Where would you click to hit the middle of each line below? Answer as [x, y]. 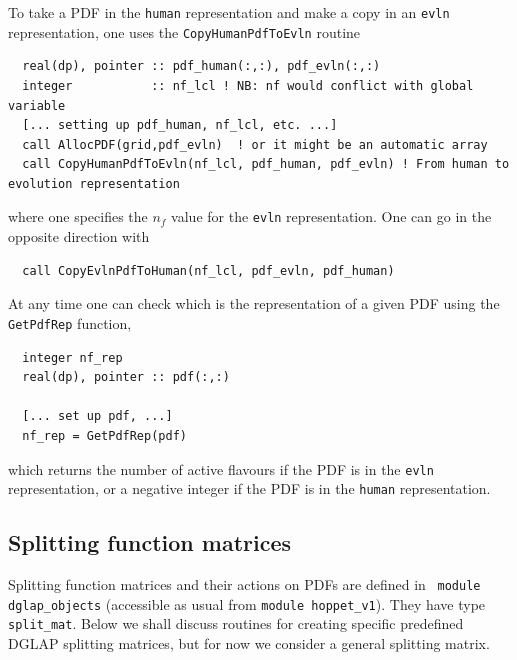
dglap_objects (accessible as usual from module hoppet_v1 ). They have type [247, 603]
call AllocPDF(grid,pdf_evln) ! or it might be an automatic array [255, 144]
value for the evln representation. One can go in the [331, 216]
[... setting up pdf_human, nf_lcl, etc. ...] [180, 125]
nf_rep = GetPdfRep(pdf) [104, 435]
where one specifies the [78, 216]
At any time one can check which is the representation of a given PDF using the [254, 303]
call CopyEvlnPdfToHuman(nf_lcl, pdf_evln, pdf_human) [208, 270]
